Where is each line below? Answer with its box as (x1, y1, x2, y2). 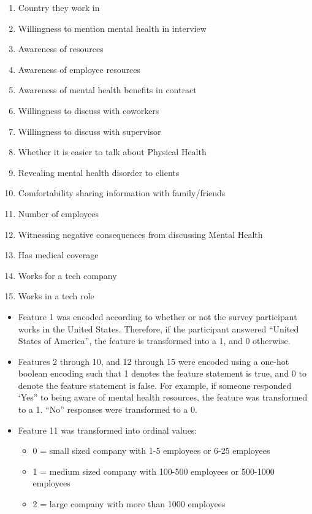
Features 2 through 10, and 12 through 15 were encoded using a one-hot (18, 355, 289, 367)
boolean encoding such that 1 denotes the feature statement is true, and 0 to (18, 367, 306, 380)
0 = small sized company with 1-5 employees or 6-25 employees (32, 444, 270, 457)
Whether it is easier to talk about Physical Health (18, 145, 207, 158)
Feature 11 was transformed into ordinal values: (18, 423, 197, 436)
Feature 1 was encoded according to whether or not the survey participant (18, 310, 297, 323)
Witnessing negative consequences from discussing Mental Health (18, 228, 263, 240)
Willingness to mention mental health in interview (18, 21, 207, 34)
